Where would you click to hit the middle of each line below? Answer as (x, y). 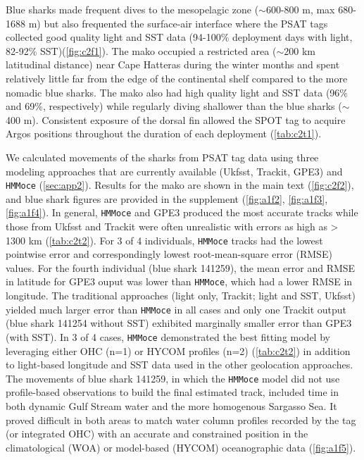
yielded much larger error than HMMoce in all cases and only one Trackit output (176, 309)
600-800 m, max (300, 9)
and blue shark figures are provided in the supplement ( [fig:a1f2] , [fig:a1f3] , (167, 198)
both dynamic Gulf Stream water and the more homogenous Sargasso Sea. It (171, 406)
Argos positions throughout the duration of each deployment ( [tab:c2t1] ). (164, 133)
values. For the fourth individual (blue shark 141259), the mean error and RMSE (181, 267)
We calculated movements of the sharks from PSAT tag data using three (162, 157)
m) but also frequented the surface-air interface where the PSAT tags (178, 23)
